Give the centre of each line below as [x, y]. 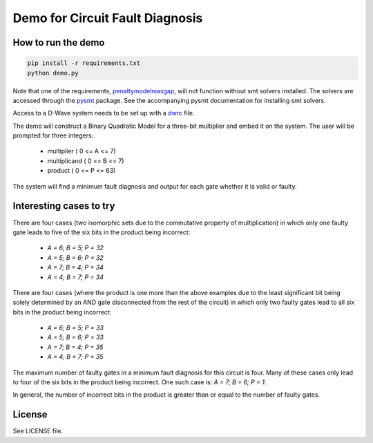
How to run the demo [59, 43]
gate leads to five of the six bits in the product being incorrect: [102, 232]
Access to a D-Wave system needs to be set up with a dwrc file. [104, 113]
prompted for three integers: [53, 135]
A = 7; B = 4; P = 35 [75, 347]
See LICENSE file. [38, 431]
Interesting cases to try [64, 206]
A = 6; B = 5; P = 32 [75, 248]
